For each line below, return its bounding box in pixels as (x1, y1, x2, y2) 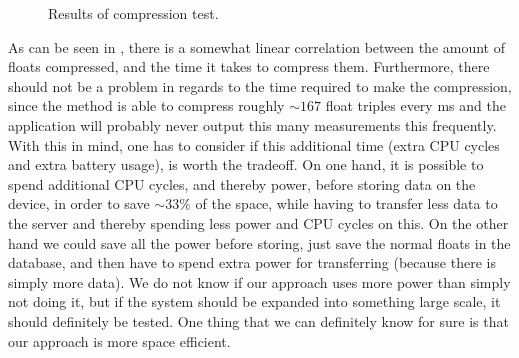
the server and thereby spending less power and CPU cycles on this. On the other (8, 212, 509, 233)
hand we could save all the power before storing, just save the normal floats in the (8, 232, 511, 253)
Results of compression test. (48, 3, 219, 23)
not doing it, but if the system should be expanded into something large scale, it (8, 291, 501, 312)
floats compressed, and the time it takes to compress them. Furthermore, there (8, 56, 490, 77)
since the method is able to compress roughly (8, 95, 285, 116)
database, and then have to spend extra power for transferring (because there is (8, 252, 496, 273)
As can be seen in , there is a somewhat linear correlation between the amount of (8, 36, 506, 57)
